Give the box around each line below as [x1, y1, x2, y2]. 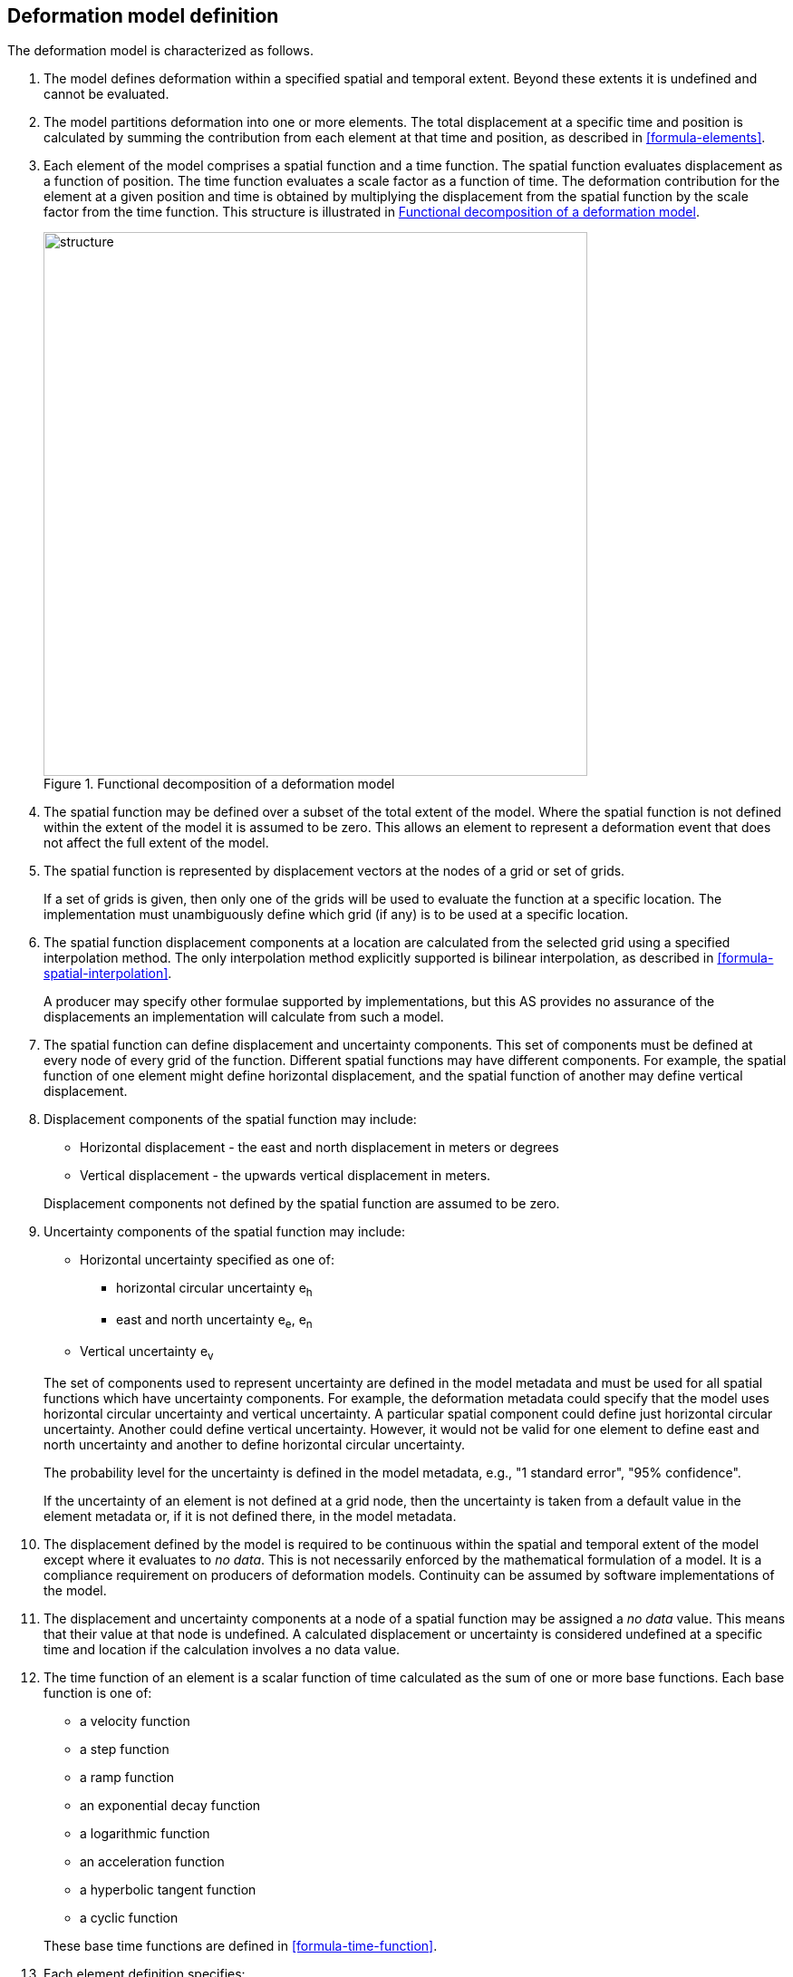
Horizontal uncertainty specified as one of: [80, 1252, 334, 1268]
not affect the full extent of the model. [44, 835, 269, 851]
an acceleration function [80, 1853, 225, 1869]
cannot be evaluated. [44, 86, 169, 102]
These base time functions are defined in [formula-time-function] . [44, 1937, 438, 1953]
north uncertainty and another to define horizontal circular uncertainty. [44, 1436, 466, 1452]
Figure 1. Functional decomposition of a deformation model [44, 776, 395, 792]
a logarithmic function [80, 1825, 210, 1841]
